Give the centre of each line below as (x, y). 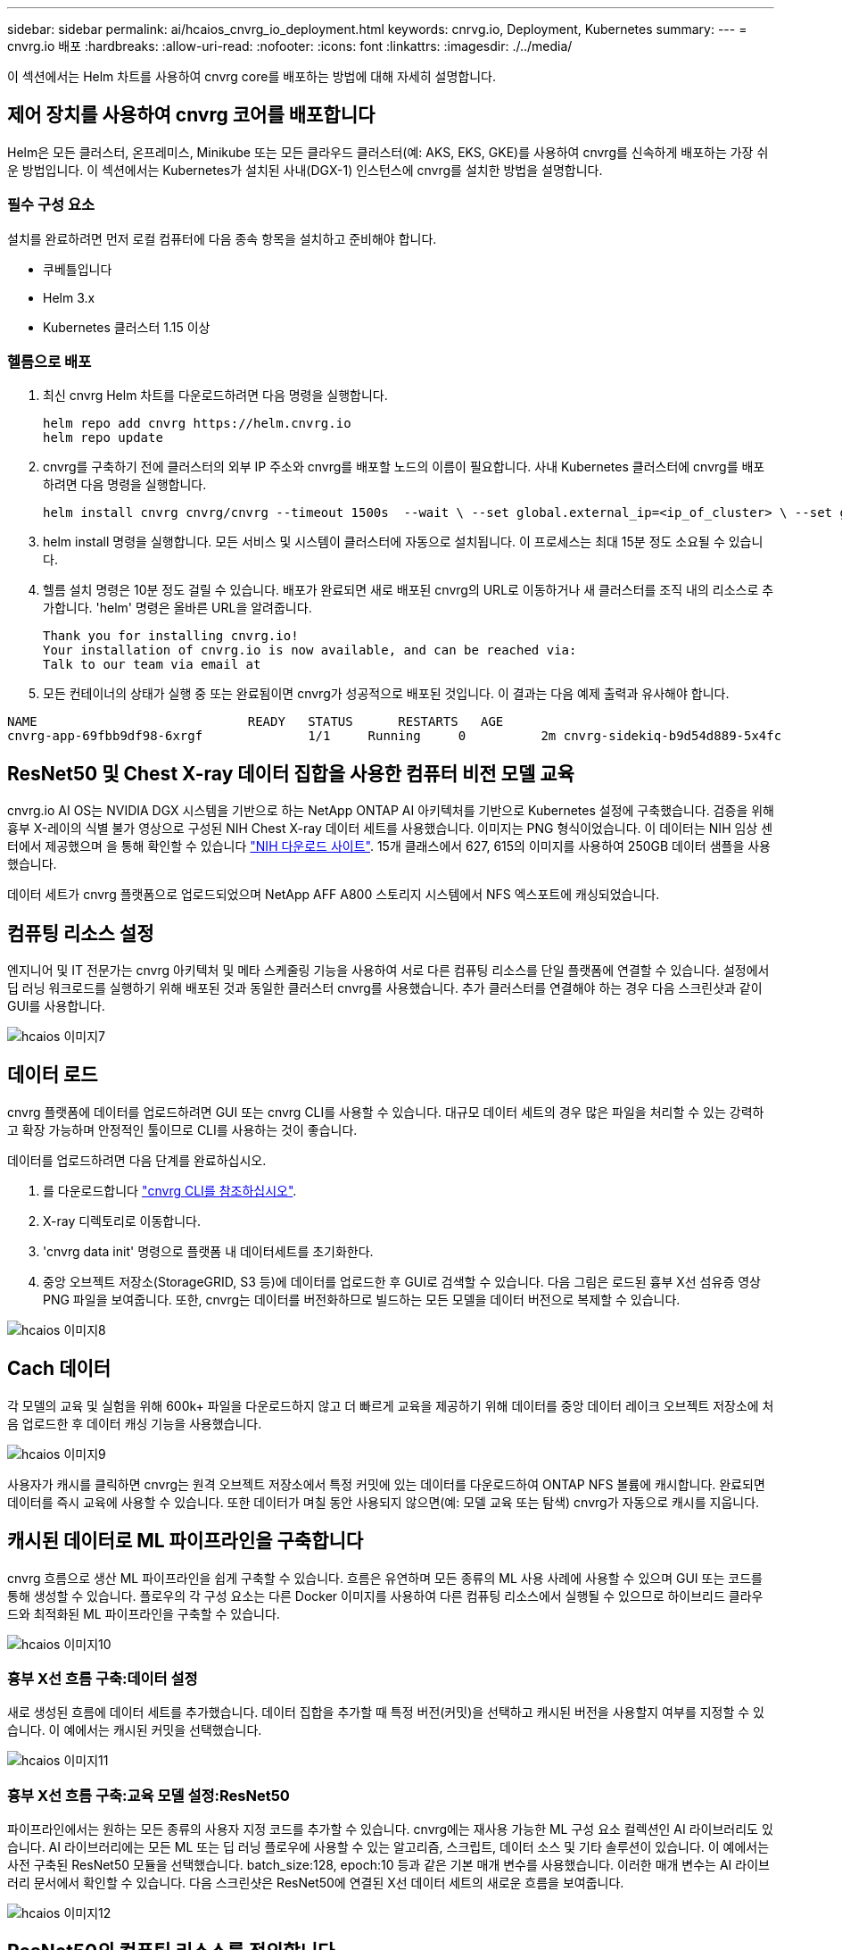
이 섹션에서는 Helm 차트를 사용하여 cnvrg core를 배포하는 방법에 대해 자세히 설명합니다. (252, 76)
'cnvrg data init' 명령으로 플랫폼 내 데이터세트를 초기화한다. (208, 1251)
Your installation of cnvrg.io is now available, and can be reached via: (310, 650)
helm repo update (103, 438)
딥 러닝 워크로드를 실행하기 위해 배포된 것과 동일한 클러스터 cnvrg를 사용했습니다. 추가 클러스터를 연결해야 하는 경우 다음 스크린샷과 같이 (385, 988)
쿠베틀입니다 (78, 269)
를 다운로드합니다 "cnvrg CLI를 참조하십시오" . (170, 1190)
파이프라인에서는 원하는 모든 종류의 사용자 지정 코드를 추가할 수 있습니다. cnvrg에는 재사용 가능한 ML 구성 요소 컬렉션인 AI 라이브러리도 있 (390, 1829)
